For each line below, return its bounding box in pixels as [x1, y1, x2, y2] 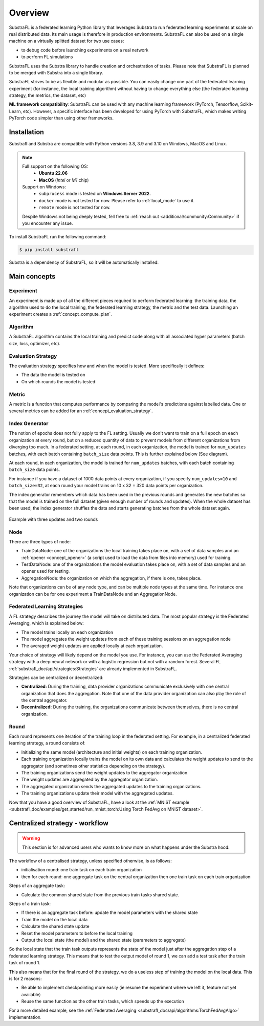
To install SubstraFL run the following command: [9, 234, 107, 240]
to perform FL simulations [21, 54, 73, 60]
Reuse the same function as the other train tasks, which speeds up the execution [21, 999, 184, 1004]
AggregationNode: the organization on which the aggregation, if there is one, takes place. [21, 575, 202, 581]
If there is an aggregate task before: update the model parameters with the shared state [21, 909, 198, 915]
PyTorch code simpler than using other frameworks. [9, 115, 114, 121]
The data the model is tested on [21, 372, 86, 378]
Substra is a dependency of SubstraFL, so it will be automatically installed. [9, 259, 159, 265]
